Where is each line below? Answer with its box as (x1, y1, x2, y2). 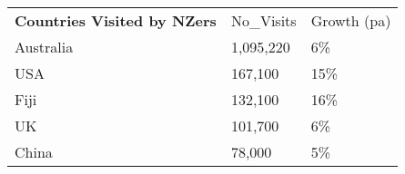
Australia (15, 36, 74, 57)
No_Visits (230, 10, 297, 31)
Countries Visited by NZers (15, 10, 217, 31)
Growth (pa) (310, 10, 391, 31)
